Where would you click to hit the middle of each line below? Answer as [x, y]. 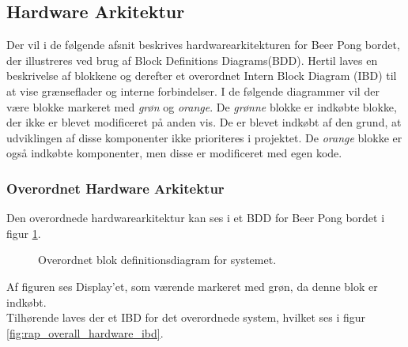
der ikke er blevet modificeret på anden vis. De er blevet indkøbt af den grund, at [204, 122]
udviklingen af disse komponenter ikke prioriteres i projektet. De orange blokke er [204, 137]
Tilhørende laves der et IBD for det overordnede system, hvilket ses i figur [186, 317]
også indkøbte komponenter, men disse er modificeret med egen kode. [174, 153]
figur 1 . [24, 233]
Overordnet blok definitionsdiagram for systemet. [157, 260]
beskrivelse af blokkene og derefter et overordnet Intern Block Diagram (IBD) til [202, 75]
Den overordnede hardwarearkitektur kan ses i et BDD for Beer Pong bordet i [196, 218]
